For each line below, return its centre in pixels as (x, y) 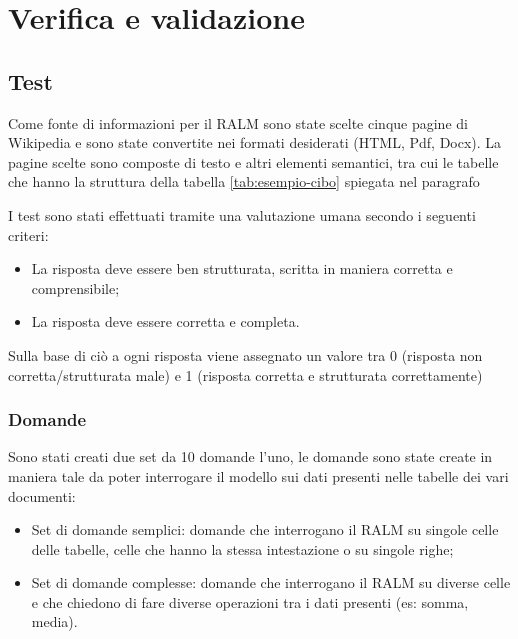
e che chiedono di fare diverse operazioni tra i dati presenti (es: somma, (250, 601)
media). (54, 621)
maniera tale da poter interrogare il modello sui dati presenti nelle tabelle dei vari (258, 475)
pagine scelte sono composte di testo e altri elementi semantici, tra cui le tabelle (253, 161)
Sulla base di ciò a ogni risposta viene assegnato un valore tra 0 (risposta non (245, 354)
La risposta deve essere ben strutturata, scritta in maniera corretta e (242, 268)
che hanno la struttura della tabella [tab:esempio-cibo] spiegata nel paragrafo (244, 181)
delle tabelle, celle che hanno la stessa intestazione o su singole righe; (242, 548)
